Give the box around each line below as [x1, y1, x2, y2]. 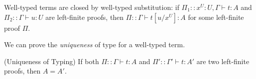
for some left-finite [188, 11, 244, 22]
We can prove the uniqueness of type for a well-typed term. [4, 39, 185, 50]
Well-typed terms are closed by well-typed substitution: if [4, 2, 179, 12]
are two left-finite [196, 56, 250, 66]
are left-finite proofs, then [45, 11, 124, 22]
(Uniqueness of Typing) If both [4, 56, 99, 66]
